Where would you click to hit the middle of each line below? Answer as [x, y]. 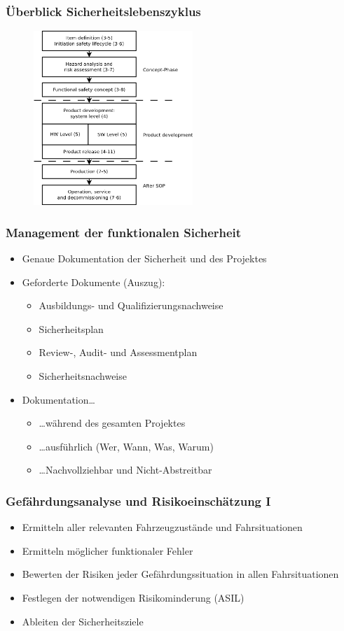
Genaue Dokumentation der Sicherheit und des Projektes [144, 258]
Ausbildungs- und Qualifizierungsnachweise [131, 305]
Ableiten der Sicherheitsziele [83, 621]
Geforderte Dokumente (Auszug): [94, 282]
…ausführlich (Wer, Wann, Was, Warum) [126, 446]
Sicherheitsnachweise [83, 376]
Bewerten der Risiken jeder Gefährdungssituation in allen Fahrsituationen [180, 574]
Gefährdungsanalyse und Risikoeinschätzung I [138, 501]
